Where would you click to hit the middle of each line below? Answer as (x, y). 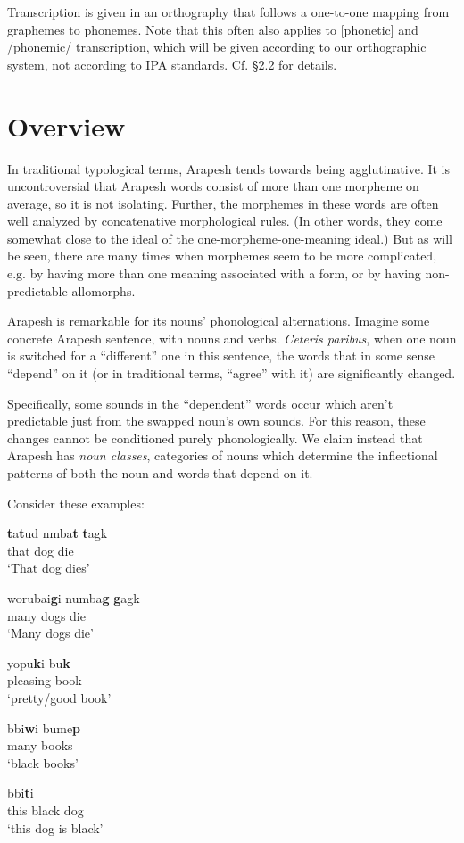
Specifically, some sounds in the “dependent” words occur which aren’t (200, 403)
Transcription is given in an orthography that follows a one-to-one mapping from (228, 12)
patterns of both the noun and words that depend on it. (160, 473)
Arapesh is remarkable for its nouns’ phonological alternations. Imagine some (219, 321)
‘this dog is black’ (55, 827)
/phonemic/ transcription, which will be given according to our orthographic (217, 47)
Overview (66, 125)
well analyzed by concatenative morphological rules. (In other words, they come (225, 221)
